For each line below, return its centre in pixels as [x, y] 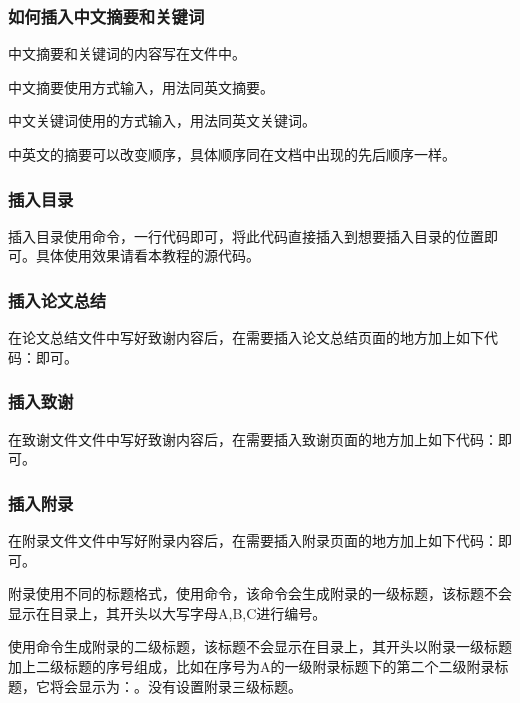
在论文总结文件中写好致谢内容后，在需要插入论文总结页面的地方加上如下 [246, 337]
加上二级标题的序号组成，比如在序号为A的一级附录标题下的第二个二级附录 [251, 666]
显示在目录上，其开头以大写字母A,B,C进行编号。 [167, 612]
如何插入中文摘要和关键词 [106, 15]
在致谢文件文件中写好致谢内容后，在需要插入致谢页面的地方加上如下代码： [253, 438]
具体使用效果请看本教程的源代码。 [147, 255]
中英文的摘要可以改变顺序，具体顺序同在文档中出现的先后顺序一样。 [232, 154]
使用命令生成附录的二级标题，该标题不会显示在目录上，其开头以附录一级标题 [260, 646]
